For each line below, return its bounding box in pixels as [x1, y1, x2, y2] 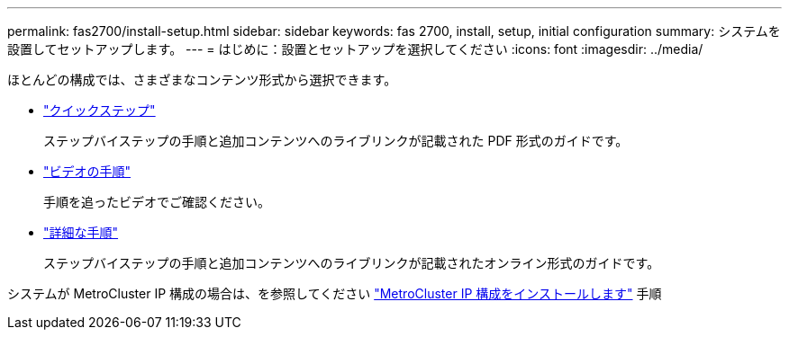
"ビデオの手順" [43, 164, 131, 179]
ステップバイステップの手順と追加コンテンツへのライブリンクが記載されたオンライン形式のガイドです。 [43, 255, 660, 270]
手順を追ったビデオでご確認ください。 [43, 194, 270, 209]
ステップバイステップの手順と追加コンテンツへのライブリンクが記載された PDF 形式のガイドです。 [43, 133, 629, 148]
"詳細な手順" [43, 225, 119, 240]
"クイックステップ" [43, 102, 156, 118]
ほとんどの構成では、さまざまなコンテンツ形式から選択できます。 [7, 72, 397, 87]
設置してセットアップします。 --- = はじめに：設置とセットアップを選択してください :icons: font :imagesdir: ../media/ [7, 41, 703, 57]
